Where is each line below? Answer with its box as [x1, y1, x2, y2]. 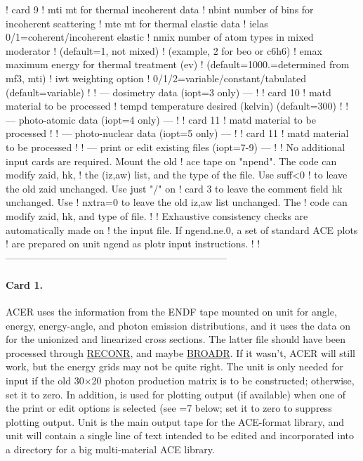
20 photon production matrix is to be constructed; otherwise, [91, 373, 355, 388]
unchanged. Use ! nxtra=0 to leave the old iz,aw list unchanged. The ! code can [6, 195, 348, 209]
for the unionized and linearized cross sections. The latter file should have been [6, 332, 345, 346]
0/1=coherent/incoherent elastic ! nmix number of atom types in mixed [6, 30, 314, 44]
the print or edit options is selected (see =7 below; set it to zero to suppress [6, 401, 332, 415]
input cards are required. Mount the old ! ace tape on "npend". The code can [6, 153, 337, 168]
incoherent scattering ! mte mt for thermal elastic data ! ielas [6, 15, 268, 30]
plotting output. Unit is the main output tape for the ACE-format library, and [6, 414, 344, 429]
